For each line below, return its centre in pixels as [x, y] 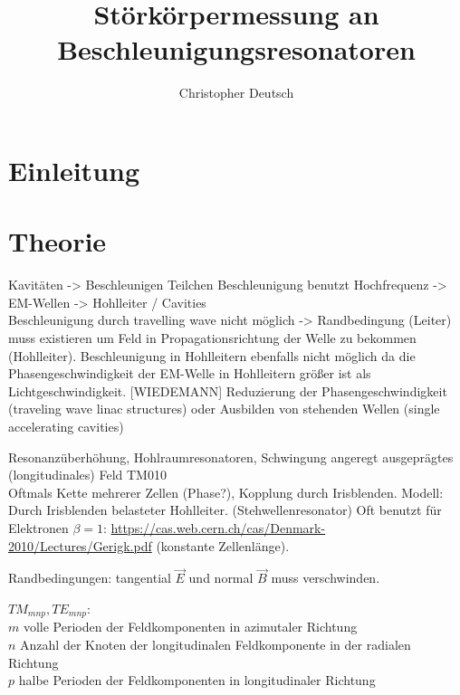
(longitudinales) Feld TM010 [87, 475]
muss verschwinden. [326, 578]
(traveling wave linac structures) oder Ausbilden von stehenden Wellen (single [224, 409]
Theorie [57, 241]
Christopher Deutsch [236, 93]
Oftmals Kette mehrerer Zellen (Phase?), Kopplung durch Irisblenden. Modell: [226, 492]
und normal [221, 578]
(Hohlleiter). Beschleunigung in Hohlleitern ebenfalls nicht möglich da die [212, 355]
